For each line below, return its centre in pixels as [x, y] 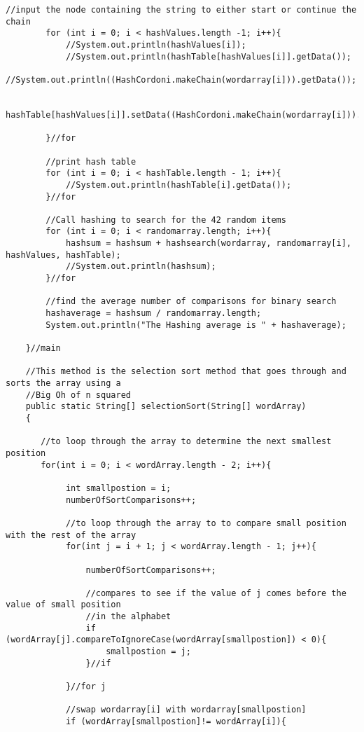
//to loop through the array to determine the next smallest [186, 442]
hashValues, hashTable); [63, 255]
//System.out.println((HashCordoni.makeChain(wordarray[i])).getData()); [181, 80]
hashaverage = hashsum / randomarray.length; [154, 313]
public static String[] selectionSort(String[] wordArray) [166, 407]
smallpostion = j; [148, 652]
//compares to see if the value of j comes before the [216, 593]
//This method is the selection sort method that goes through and [186, 372]
